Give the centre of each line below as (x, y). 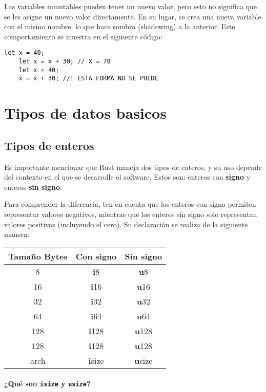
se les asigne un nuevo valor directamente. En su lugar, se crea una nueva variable (133, 16)
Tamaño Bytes (38, 256)
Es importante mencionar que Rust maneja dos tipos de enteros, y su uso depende (133, 167)
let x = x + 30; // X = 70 (65, 62)
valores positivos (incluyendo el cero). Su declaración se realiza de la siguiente (126, 224)
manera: (17, 234)
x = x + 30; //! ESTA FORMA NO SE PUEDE (88, 79)
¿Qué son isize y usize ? (47, 384)
